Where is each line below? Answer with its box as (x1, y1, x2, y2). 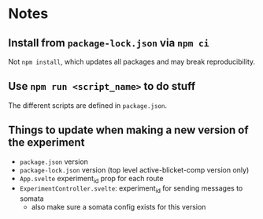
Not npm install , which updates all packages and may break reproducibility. (8, 57, 256, 66)
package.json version (19, 157, 89, 166)
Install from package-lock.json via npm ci (8, 36, 210, 50)
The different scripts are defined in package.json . (8, 100, 168, 110)
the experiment (8, 135, 85, 150)
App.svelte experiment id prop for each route (19, 173, 164, 185)
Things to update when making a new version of (8, 124, 250, 137)
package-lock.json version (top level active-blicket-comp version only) (19, 165, 250, 174)
